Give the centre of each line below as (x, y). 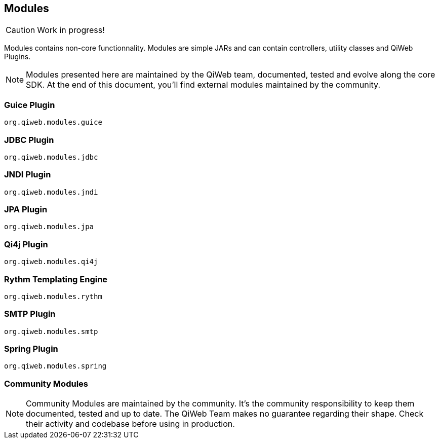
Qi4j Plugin (26, 244)
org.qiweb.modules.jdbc (51, 157)
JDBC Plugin (29, 140)
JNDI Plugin (28, 175)
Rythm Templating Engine (56, 279)
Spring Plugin (31, 349)
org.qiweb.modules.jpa (49, 227)
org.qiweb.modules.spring (55, 366)
